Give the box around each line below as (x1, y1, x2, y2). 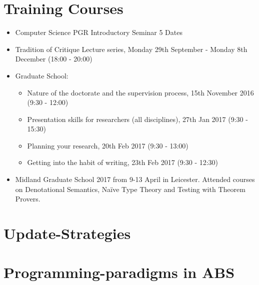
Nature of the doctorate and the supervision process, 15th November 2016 (27, 87, 254, 97)
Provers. (15, 193, 40, 204)
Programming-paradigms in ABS (3, 262, 235, 282)
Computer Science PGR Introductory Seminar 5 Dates (15, 27, 182, 37)
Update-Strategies (3, 223, 131, 243)
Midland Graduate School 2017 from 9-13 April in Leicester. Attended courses (15, 174, 255, 184)
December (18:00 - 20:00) (15, 53, 92, 64)
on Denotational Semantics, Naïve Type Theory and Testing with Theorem (15, 183, 245, 194)
